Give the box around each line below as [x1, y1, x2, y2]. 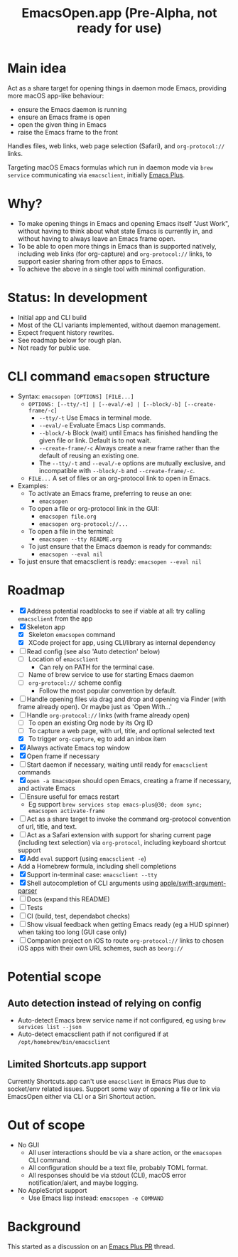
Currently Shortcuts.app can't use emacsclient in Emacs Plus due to [7, 1077, 206, 1085]
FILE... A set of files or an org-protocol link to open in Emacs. [28, 474, 211, 482]
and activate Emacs [17, 784, 76, 792]
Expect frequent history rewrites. [17, 328, 114, 336]
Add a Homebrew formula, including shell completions [17, 862, 177, 871]
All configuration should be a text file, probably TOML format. [28, 1163, 208, 1171]
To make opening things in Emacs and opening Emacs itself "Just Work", [17, 219, 229, 227]
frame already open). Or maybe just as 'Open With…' [17, 703, 173, 710]
